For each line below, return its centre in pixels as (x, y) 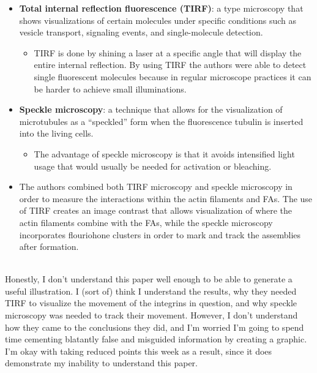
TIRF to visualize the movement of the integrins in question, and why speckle (151, 303)
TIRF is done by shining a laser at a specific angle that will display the (168, 52)
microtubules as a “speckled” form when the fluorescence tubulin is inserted (161, 121)
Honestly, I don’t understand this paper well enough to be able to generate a (149, 279)
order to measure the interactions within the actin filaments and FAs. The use (166, 198)
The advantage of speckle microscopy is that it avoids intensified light (164, 153)
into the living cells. (56, 133)
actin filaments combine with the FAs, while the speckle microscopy (146, 222)
